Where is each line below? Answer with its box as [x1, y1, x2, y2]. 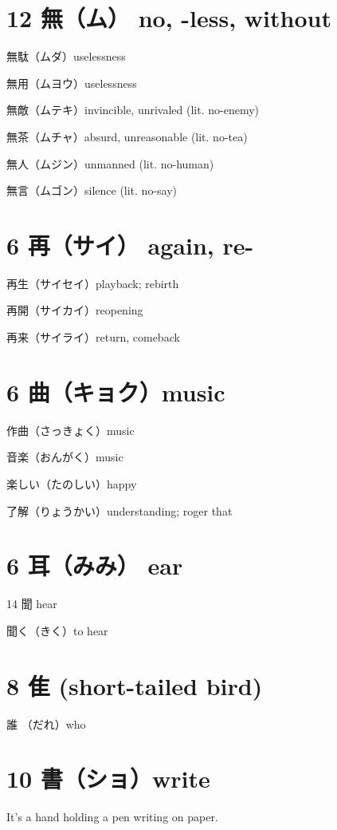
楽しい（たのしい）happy [6, 475, 137, 492]
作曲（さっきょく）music [6, 421, 135, 438]
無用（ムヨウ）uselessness [6, 74, 137, 91]
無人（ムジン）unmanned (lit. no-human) [6, 155, 214, 172]
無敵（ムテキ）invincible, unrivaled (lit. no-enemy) [6, 101, 260, 118]
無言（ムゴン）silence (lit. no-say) [6, 182, 178, 199]
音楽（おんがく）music [6, 449, 123, 465]
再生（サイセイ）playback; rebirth [6, 275, 179, 291]
